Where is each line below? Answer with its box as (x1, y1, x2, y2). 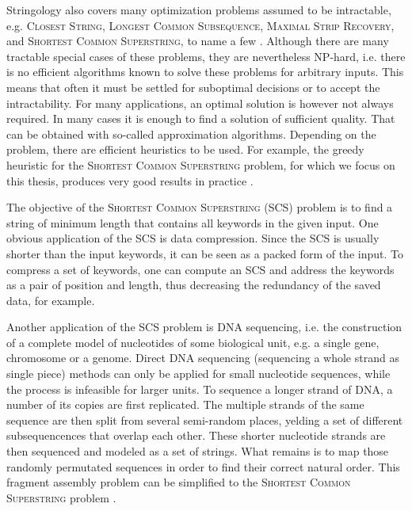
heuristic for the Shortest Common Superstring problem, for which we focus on (6, 156, 395, 173)
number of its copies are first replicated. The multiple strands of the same (6, 396, 364, 413)
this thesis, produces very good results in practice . (6, 172, 254, 189)
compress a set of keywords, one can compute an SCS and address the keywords (6, 261, 395, 277)
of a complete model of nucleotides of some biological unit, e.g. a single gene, (6, 334, 380, 350)
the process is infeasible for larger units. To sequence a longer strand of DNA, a (6, 380, 393, 397)
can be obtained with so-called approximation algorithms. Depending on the (6, 125, 376, 142)
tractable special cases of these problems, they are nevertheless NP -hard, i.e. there (6, 48, 406, 64)
